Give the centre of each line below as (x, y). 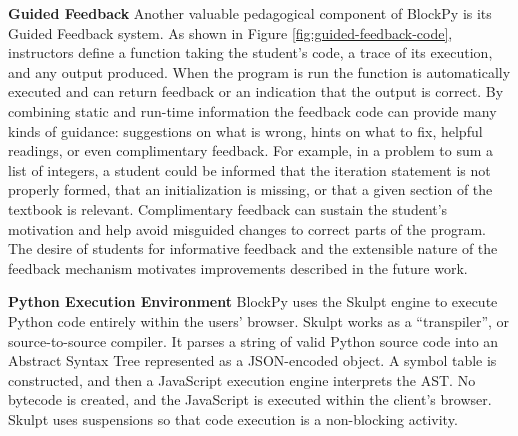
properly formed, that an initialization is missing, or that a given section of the (250, 189)
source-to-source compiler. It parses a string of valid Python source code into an (253, 340)
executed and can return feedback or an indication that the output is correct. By (256, 91)
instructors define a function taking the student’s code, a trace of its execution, (250, 52)
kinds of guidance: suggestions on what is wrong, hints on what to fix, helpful (245, 130)
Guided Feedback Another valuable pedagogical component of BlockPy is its (250, 13)
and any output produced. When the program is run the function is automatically (259, 71)
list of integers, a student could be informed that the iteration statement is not (249, 169)
